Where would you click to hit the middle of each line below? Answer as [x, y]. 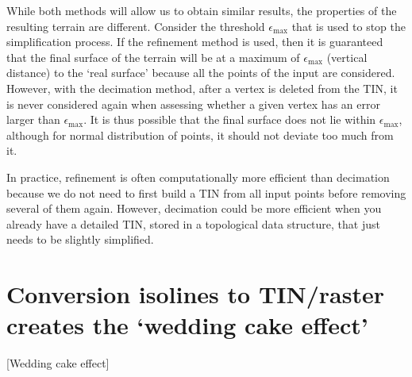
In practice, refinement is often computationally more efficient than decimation [198, 177]
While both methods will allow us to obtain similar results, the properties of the [202, 10]
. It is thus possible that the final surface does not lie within [230, 119]
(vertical [347, 57]
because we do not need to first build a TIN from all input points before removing [206, 192]
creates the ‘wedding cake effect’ [187, 325]
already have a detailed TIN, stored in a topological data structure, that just [193, 223]
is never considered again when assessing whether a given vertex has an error [193, 104]
